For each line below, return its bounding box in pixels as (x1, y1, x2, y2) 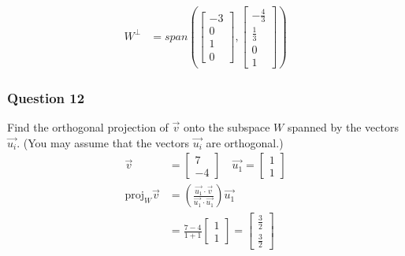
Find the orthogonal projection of (7, 119, 169, 135)
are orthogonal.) (206, 134, 284, 150)
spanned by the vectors (287, 119, 399, 135)
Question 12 (7, 87, 85, 107)
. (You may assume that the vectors (17, 134, 189, 150)
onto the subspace (183, 119, 270, 135)
